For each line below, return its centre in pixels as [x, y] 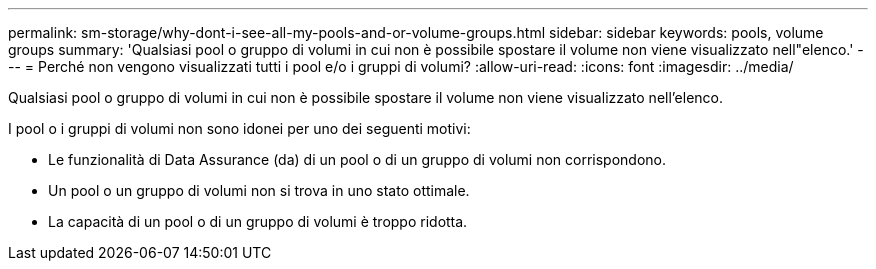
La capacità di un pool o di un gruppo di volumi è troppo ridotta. [258, 221]
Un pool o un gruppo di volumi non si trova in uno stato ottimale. [259, 190]
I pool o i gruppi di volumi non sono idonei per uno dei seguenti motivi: [239, 128]
